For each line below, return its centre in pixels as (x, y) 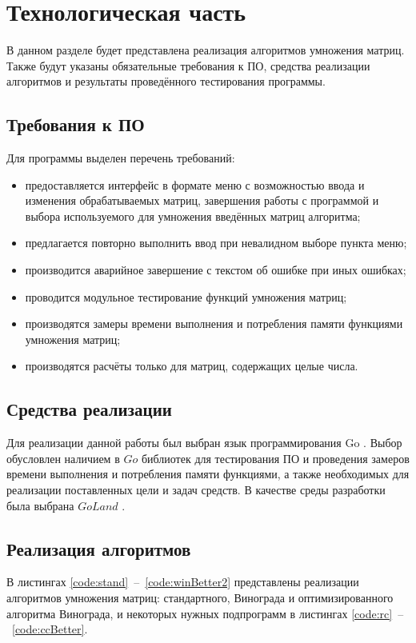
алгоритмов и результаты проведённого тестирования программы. (166, 81)
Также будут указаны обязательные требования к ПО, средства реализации (188, 65)
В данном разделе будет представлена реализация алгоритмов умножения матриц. (206, 50)
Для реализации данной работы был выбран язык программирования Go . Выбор (204, 443)
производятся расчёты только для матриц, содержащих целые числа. (192, 366)
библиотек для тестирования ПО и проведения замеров (275, 458)
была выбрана (40, 505)
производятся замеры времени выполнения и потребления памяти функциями (214, 323)
